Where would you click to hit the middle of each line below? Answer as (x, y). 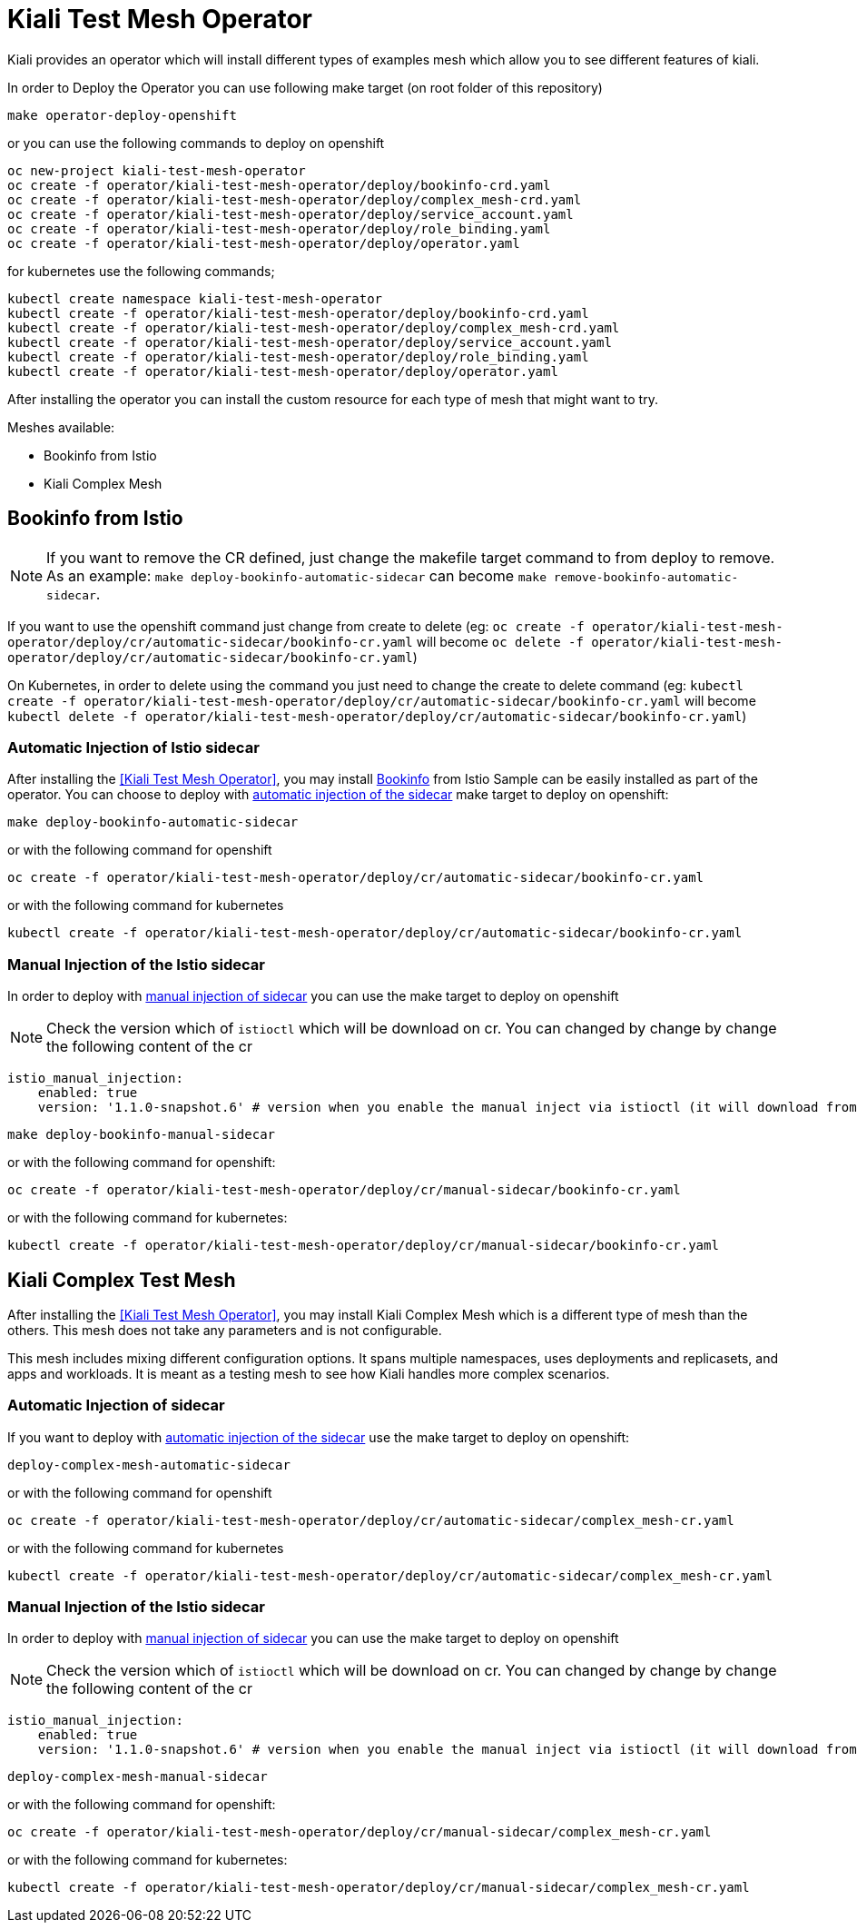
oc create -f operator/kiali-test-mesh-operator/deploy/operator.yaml (264, 243)
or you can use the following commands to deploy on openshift (196, 143)
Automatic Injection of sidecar (116, 1405)
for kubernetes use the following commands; (141, 271)
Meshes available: (61, 427)
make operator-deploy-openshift (122, 115)
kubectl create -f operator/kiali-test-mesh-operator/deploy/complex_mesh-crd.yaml (314, 327)
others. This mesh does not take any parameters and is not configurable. (225, 1330)
